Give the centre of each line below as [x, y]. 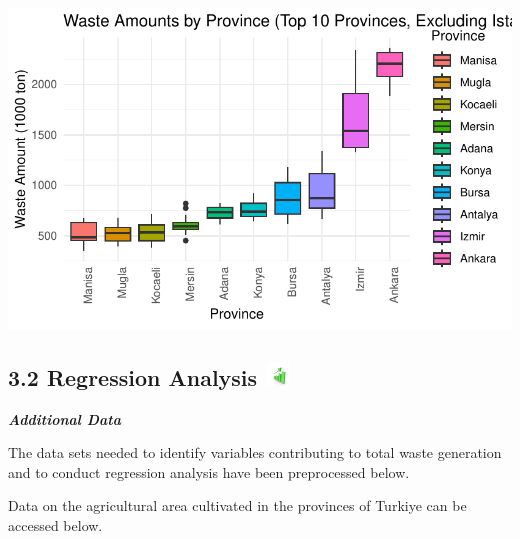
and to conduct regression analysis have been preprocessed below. [209, 471]
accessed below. [55, 524]
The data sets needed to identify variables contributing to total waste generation [255, 452]
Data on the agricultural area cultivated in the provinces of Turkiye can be [237, 505]
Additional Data [65, 418]
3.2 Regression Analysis [133, 376]
